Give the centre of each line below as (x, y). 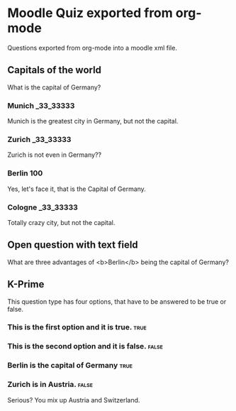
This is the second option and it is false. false (85, 346)
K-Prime (26, 284)
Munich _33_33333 (41, 106)
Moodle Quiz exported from (90, 13)
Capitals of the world (54, 70)
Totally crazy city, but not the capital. (61, 222)
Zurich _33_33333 (39, 139)
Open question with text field (73, 245)
